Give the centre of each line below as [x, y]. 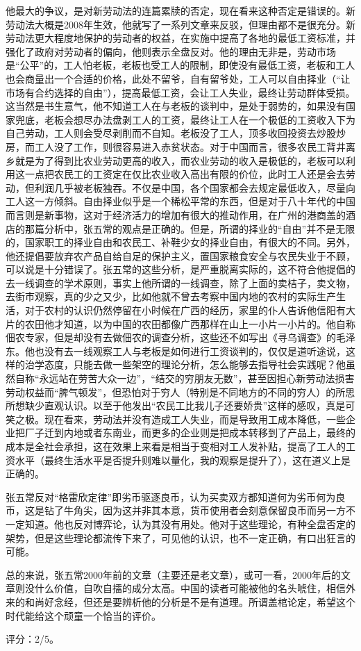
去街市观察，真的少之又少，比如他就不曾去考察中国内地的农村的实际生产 [171, 296]
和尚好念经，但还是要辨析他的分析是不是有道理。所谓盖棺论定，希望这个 [190, 601]
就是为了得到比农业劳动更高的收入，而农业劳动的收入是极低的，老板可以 [180, 160]
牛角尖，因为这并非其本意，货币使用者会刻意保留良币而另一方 [204, 510]
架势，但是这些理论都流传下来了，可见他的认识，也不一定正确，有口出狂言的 [180, 537]
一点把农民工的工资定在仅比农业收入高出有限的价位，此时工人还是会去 [185, 174]
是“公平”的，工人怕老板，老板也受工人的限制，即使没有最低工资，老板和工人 [180, 65]
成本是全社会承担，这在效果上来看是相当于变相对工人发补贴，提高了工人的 [176, 446]
